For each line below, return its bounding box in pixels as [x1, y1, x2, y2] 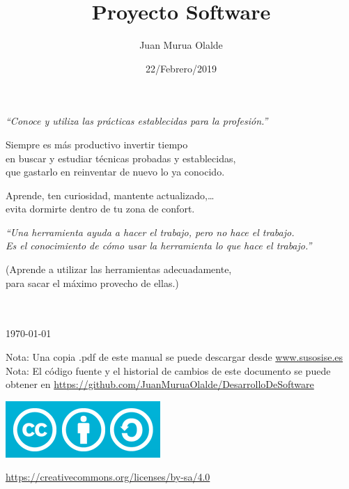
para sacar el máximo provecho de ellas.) [6, 275, 179, 290]
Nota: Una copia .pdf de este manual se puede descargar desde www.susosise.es [6, 350, 343, 364]
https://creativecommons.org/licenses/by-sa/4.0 [6, 469, 210, 484]
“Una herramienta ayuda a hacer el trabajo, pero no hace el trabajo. [6, 224, 295, 239]
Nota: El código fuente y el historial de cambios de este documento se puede [6, 363, 331, 378]
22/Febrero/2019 [145, 61, 217, 75]
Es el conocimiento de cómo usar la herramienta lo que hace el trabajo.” [6, 238, 312, 253]
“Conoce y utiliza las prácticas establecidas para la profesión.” [6, 114, 268, 128]
